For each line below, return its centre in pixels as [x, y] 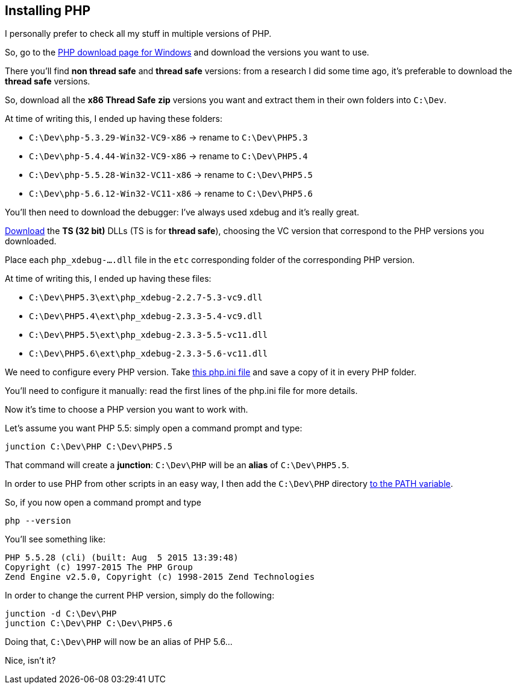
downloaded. [31, 241]
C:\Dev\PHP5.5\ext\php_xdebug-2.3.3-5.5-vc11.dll [149, 335]
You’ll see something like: [55, 539]
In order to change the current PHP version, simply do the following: [140, 595]
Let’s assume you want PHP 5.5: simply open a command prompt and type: [154, 428]
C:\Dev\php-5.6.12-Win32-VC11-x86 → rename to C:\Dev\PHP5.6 [171, 194]
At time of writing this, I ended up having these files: [108, 279]
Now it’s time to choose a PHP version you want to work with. [127, 410]
